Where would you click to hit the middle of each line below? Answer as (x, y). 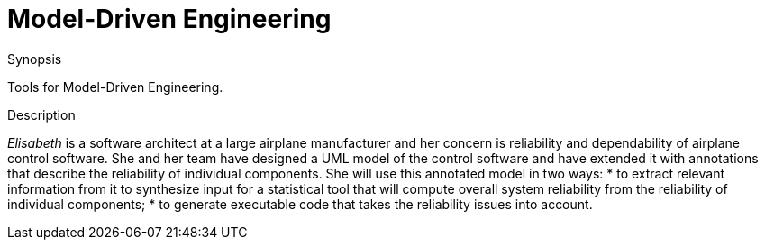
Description (41, 114)
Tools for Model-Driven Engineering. (115, 87)
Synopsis (35, 59)
